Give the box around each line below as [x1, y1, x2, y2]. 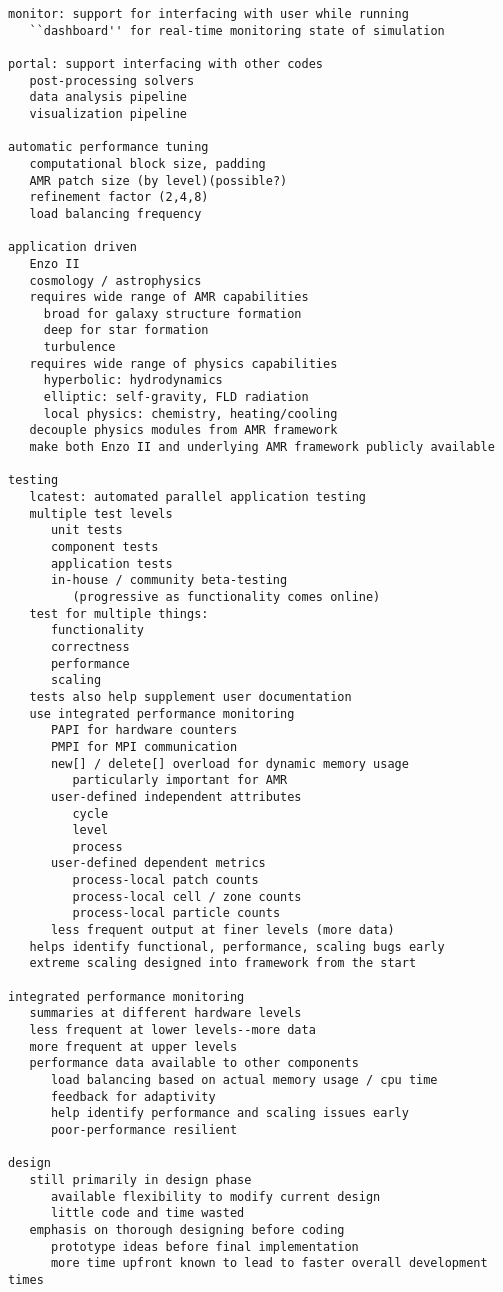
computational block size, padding [29, 156, 266, 171]
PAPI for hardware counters [50, 723, 238, 738]
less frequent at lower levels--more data [29, 1023, 316, 1038]
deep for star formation [43, 323, 209, 338]
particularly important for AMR [72, 773, 288, 788]
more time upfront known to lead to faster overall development [50, 1256, 488, 1271]
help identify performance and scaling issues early [50, 1106, 409, 1121]
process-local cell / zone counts [72, 889, 302, 904]
